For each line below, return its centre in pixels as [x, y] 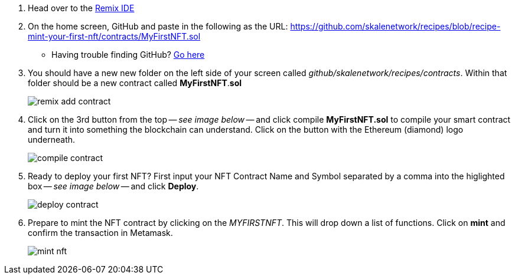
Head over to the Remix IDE [81, 8]
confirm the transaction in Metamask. [100, 233]
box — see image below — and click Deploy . [113, 186]
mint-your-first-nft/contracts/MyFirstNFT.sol [114, 36]
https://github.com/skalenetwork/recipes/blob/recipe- [395, 26]
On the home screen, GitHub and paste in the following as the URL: [158, 26]
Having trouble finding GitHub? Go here [128, 55]
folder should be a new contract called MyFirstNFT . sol [135, 83]
